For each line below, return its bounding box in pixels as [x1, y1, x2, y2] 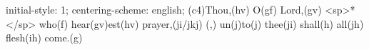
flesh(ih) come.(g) [6, 30, 83, 45]
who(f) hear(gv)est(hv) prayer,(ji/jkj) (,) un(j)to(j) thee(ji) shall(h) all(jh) [39, 16, 364, 31]
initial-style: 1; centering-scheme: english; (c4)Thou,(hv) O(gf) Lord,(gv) [6, 2, 322, 16]
